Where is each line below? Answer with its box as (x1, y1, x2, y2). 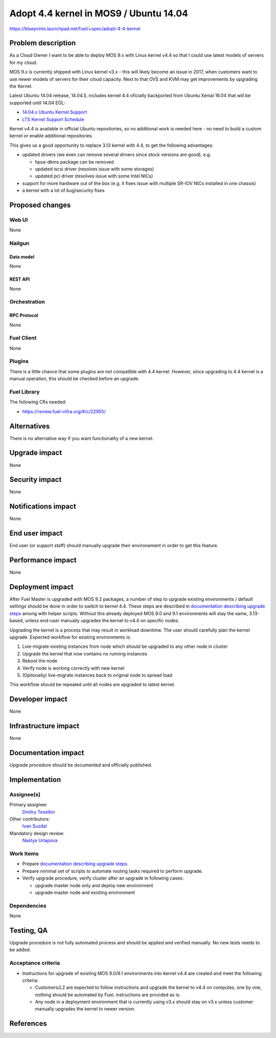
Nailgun (9, 240, 30, 247)
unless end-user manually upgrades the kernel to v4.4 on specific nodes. (25, 618, 180, 624)
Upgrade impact (9, 448, 62, 457)
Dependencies (9, 902, 47, 909)
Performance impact (9, 556, 77, 565)
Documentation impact (9, 749, 84, 757)
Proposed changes (9, 200, 71, 209)
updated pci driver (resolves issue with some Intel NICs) (35, 173, 153, 179)
